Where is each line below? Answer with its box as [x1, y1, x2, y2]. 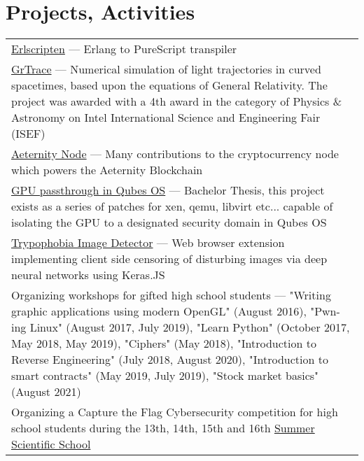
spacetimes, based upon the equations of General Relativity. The [11, 77, 328, 94]
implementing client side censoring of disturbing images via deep [11, 250, 328, 267]
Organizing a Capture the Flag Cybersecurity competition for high [11, 404, 338, 420]
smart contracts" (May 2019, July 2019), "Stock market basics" [11, 367, 319, 384]
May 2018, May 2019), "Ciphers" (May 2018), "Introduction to [11, 335, 316, 352]
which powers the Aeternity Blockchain [11, 162, 203, 178]
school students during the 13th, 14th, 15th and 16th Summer [11, 420, 315, 437]
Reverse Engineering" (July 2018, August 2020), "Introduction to [11, 351, 328, 368]
